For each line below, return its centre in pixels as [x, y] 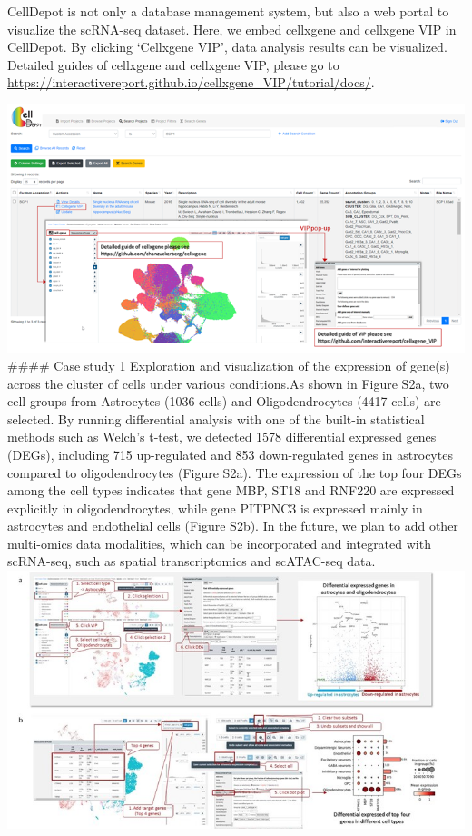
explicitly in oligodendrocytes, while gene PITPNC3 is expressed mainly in [215, 508]
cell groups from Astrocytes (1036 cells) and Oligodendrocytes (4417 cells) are [224, 401]
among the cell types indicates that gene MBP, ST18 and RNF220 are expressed [231, 490]
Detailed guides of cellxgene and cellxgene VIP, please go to [173, 64]
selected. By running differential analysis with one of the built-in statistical [216, 418]
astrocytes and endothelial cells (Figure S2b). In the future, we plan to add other [233, 526]
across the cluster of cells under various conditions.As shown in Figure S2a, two [228, 383]
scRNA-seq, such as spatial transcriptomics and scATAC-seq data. [192, 561]
